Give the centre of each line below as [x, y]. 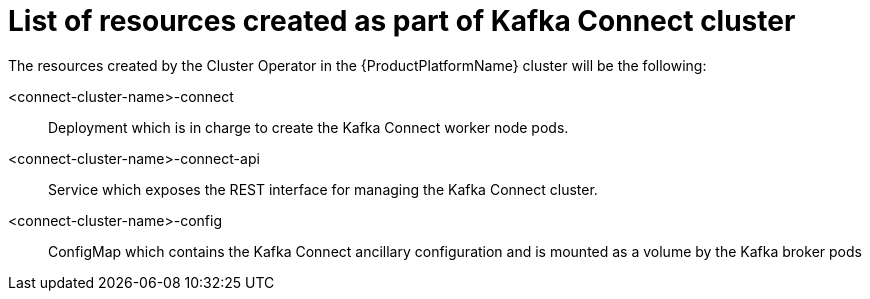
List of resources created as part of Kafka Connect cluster [402, 21]
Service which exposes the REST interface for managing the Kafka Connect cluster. [323, 189]
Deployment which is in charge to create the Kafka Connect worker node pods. [308, 127]
